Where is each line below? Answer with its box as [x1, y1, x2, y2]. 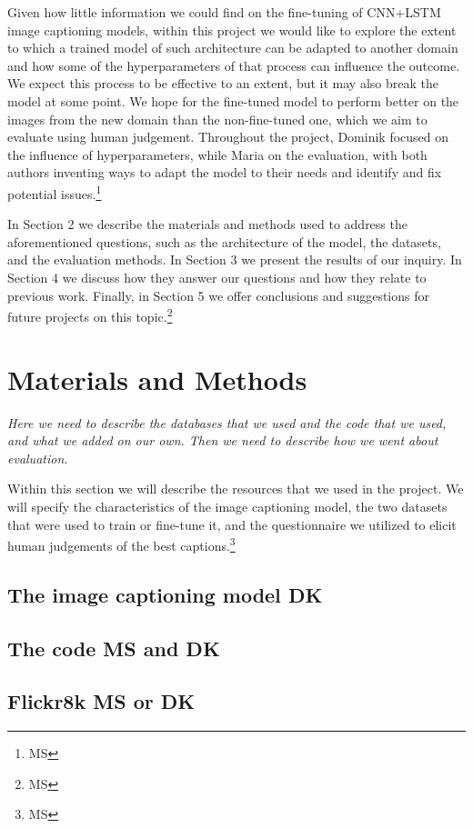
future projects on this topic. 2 [7, 304, 173, 325]
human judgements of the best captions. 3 [7, 534, 236, 554]
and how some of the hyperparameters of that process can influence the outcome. [7, 55, 460, 75]
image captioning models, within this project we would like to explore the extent [7, 20, 457, 39]
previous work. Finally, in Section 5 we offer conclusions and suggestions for [7, 285, 429, 304]
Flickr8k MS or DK [7, 687, 196, 715]
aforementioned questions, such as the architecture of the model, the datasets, [7, 232, 441, 251]
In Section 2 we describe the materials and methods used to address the [7, 214, 408, 234]
